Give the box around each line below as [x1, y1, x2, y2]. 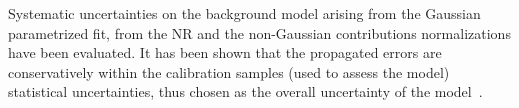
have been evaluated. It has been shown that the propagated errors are [8, 42, 442, 63]
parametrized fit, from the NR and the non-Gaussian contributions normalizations [8, 22, 511, 43]
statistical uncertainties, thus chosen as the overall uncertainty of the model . [8, 81, 483, 102]
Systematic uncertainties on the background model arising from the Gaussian [8, 3, 481, 23]
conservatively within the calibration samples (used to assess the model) [8, 61, 450, 82]
